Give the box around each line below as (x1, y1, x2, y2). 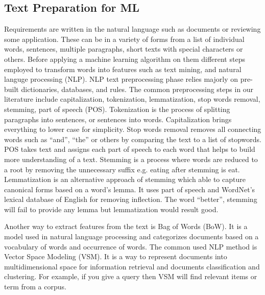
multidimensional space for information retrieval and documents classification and (4, 261, 260, 271)
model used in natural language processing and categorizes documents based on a (4, 231, 259, 242)
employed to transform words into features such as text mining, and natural (4, 63, 242, 74)
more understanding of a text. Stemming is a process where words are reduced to (4, 153, 258, 164)
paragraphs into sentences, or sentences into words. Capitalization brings (4, 114, 232, 124)
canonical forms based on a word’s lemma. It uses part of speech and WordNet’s (4, 184, 255, 194)
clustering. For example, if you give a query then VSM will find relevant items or (4, 271, 257, 282)
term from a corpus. (4, 281, 66, 292)
